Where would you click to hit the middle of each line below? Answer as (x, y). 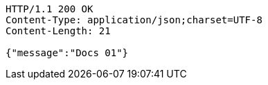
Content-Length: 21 (58, 31)
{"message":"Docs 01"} (67, 53)
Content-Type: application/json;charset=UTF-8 (134, 20)
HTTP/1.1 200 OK (50, 9)
